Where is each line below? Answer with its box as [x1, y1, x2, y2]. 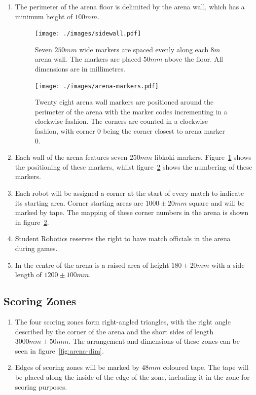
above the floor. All [164, 54, 223, 64]
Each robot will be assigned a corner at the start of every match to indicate [15, 188, 244, 198]
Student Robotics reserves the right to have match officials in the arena [15, 233, 231, 244]
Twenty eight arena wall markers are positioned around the [35, 97, 214, 107]
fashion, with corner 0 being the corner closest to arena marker [35, 126, 225, 136]
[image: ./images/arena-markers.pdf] [35, 82, 159, 90]
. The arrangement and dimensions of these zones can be [69, 336, 240, 346]
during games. [15, 243, 58, 253]
